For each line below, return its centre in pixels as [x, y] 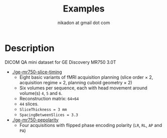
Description [30, 48]
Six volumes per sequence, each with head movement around [83, 88]
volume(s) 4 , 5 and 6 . [41, 93]
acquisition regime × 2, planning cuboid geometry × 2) [76, 82]
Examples [84, 9]
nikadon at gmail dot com [84, 23]
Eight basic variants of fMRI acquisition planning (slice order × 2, [86, 77]
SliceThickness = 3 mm [43, 109]
